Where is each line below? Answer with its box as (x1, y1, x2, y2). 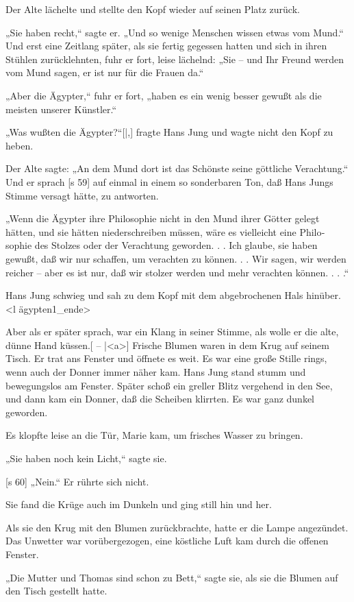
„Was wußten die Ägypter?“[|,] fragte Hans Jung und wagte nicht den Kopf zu (5, 125, 333, 139)
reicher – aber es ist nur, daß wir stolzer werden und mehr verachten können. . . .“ (5, 265, 349, 279)
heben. (5, 138, 34, 152)
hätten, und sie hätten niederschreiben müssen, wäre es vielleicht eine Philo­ (5, 224, 325, 239)
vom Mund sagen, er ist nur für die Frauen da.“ (5, 65, 204, 80)
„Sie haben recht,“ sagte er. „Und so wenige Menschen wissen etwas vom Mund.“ (5, 25, 344, 39)
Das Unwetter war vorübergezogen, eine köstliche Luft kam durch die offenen (5, 533, 329, 548)
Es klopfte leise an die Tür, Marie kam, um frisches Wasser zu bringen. (5, 428, 303, 442)
